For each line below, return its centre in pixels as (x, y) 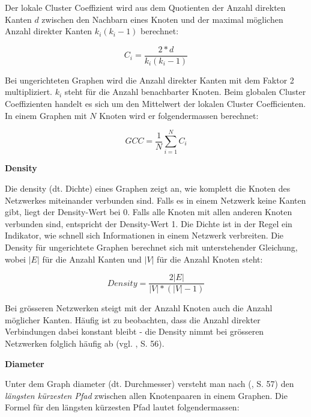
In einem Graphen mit (46, 115)
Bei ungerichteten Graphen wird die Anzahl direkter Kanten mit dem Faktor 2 (149, 80)
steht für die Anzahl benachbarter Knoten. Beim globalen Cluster (185, 92)
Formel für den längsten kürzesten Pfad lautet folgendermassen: (122, 407)
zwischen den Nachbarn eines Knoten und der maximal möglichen (162, 19)
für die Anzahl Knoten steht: (210, 259)
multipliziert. (29, 92)
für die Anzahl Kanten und (92, 259)
